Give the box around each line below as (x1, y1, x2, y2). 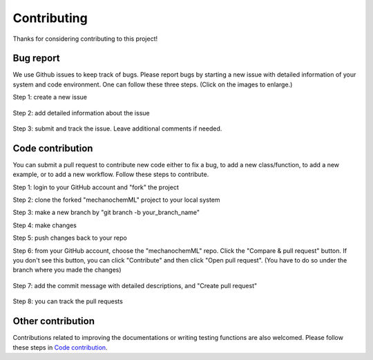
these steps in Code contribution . (12, 343, 108, 352)
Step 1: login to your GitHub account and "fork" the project (12, 183, 179, 191)
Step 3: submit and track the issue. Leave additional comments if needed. (12, 124, 222, 133)
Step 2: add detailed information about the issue (12, 108, 150, 117)
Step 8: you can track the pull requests (12, 297, 124, 305)
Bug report (12, 53, 60, 64)
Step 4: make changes (12, 221, 77, 229)
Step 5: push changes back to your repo (12, 234, 127, 242)
